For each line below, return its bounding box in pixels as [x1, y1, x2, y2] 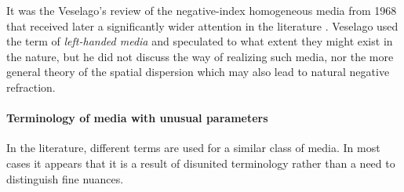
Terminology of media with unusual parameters [6, 110, 268, 126]
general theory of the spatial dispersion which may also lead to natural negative [6, 63, 390, 80]
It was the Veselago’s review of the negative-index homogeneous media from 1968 [6, 2, 397, 18]
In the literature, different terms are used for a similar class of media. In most [6, 139, 380, 156]
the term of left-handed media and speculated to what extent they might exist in [6, 33, 393, 49]
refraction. [6, 78, 56, 95]
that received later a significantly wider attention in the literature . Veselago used [6, 17, 399, 34]
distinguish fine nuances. [6, 170, 124, 187]
